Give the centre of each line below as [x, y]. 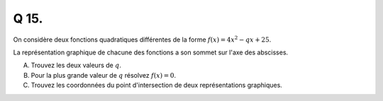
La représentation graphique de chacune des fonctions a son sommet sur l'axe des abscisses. [151, 52]
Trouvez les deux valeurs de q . [76, 65]
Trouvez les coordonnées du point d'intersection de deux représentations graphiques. [157, 85]
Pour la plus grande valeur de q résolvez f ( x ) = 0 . [104, 75]
